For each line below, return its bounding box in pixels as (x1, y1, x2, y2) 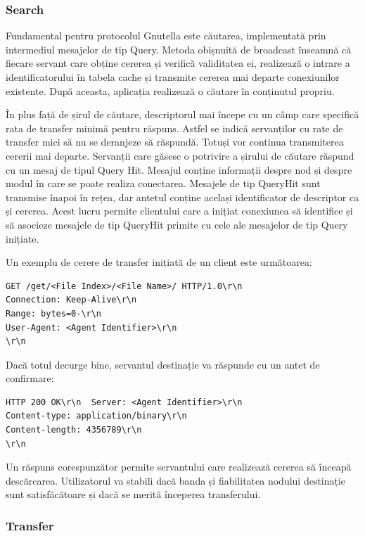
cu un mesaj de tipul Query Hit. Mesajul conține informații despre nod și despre (6, 162, 352, 177)
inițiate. (6, 231, 39, 245)
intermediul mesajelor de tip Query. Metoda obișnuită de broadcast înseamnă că (6, 42, 352, 56)
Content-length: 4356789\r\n (6, 425, 142, 435)
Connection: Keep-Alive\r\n (6, 295, 137, 305)
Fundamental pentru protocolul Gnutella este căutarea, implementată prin (6, 28, 326, 43)
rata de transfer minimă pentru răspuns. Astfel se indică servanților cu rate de (6, 120, 343, 135)
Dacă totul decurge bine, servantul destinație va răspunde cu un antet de (6, 357, 320, 371)
